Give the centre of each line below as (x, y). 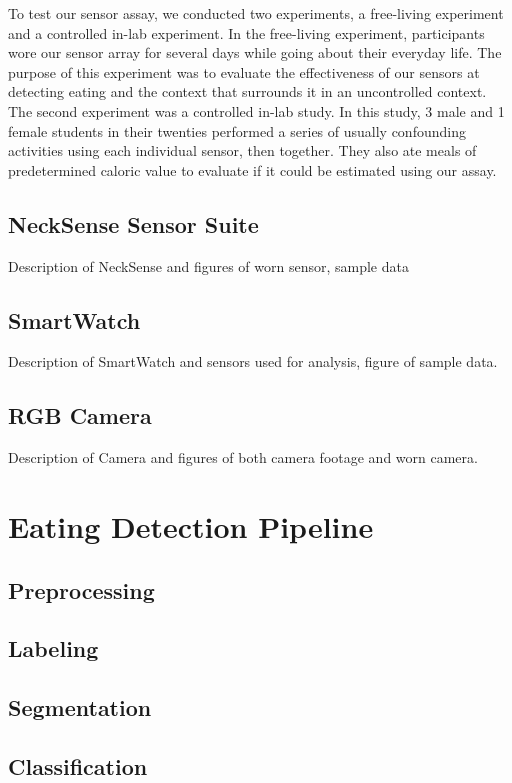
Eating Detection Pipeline (191, 525)
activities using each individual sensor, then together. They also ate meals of (242, 150)
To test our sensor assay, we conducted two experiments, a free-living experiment (256, 13)
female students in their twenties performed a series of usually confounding (237, 130)
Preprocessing (81, 589)
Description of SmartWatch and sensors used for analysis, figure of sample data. (253, 361)
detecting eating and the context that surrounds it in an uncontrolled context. (247, 91)
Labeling (53, 648)
